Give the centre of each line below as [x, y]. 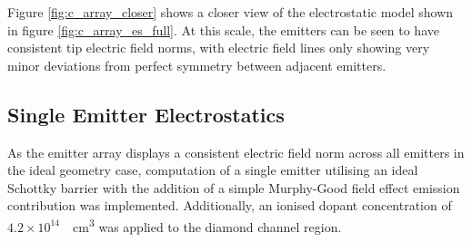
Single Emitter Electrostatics [146, 114]
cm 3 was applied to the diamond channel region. [207, 225]
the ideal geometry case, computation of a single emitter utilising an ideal [213, 170]
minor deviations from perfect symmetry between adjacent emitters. [197, 65]
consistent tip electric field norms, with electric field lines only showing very [219, 48]
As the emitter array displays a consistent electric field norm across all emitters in [236, 152]
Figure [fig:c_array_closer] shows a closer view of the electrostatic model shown [231, 12]
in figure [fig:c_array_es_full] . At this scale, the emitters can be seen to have [223, 29]
